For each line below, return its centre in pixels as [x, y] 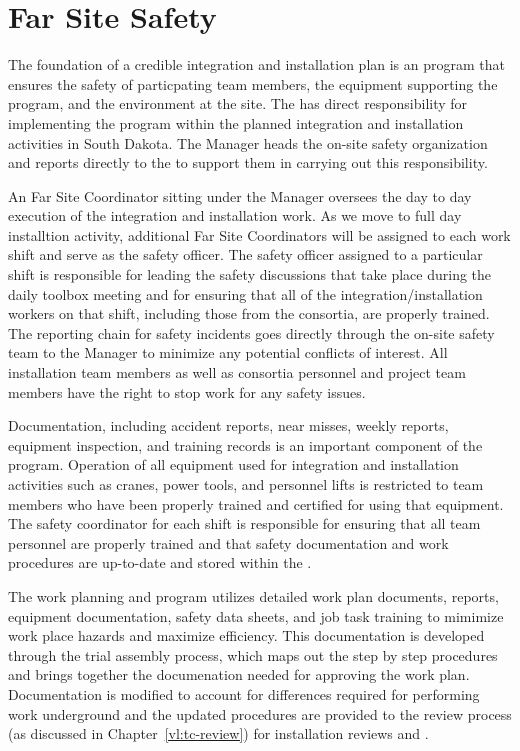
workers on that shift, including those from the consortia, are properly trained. [249, 313]
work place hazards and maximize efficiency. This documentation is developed [246, 635]
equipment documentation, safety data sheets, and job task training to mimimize [256, 615]
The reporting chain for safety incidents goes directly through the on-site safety [251, 332]
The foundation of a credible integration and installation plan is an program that [256, 64]
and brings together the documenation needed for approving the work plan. [239, 674]
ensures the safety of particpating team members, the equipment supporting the [253, 83]
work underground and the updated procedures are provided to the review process [260, 713]
